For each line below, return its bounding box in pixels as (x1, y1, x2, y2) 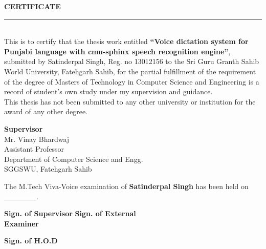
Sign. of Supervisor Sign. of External (4, 208, 136, 219)
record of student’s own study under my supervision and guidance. (4, 86, 213, 97)
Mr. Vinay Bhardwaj (4, 133, 70, 144)
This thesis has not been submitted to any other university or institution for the (4, 96, 256, 107)
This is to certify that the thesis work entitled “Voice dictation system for (4, 36, 249, 47)
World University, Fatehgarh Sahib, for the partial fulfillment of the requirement (4, 66, 256, 76)
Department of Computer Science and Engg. (4, 153, 143, 164)
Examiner (4, 218, 39, 229)
